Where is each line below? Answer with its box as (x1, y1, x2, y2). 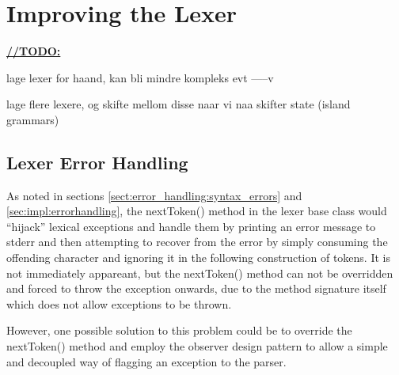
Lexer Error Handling (6, 150, 188, 174)
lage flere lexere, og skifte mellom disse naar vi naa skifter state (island (6, 96, 351, 112)
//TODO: (6, 43, 61, 59)
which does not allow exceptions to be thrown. (6, 295, 232, 312)
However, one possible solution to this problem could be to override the (6, 322, 352, 339)
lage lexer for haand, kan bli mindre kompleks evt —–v (6, 69, 274, 85)
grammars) (6, 111, 59, 127)
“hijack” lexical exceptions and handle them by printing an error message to (6, 218, 376, 234)
